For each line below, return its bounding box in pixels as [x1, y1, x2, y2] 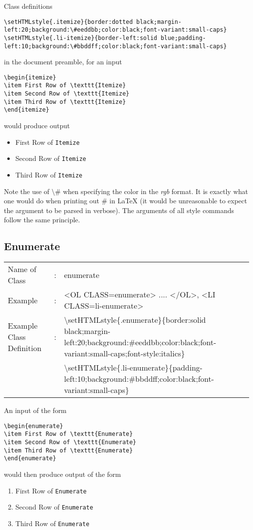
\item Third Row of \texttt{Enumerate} [4, 447, 133, 454]
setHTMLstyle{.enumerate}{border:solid [68, 314, 206, 326]
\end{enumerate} [4, 455, 56, 462]
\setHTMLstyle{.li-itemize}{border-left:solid [4, 34, 157, 41]
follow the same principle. [4, 215, 80, 225]
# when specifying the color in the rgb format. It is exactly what [55, 186, 248, 196]
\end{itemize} [4, 106, 50, 114]
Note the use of [4, 186, 50, 196]
